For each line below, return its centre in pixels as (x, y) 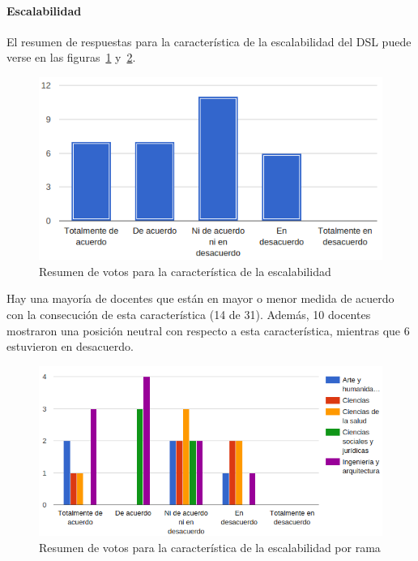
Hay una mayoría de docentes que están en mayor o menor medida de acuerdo (200, 298)
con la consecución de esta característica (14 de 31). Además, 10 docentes (189, 315)
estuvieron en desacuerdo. (70, 346)
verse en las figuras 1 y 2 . (71, 57)
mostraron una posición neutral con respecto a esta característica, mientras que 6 (208, 330)
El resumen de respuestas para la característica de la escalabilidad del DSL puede (209, 41)
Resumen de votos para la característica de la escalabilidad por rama (210, 547)
